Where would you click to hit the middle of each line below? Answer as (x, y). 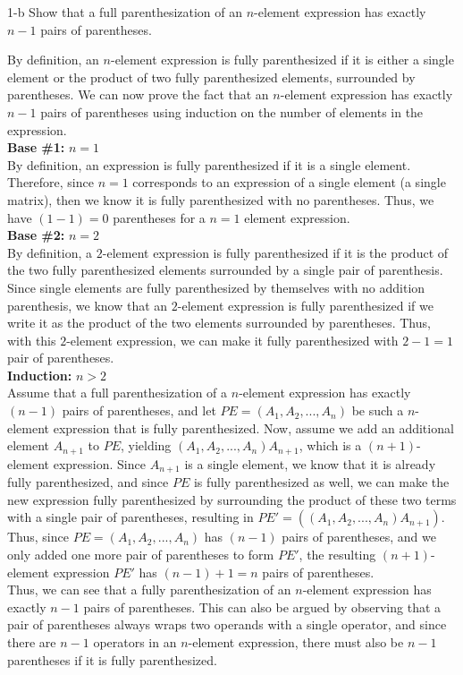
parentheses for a (159, 217)
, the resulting (337, 554)
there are (32, 641)
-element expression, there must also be (296, 641)
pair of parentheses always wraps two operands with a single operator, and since (227, 624)
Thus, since (38, 537)
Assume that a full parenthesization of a (118, 393)
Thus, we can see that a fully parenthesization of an (149, 590)
